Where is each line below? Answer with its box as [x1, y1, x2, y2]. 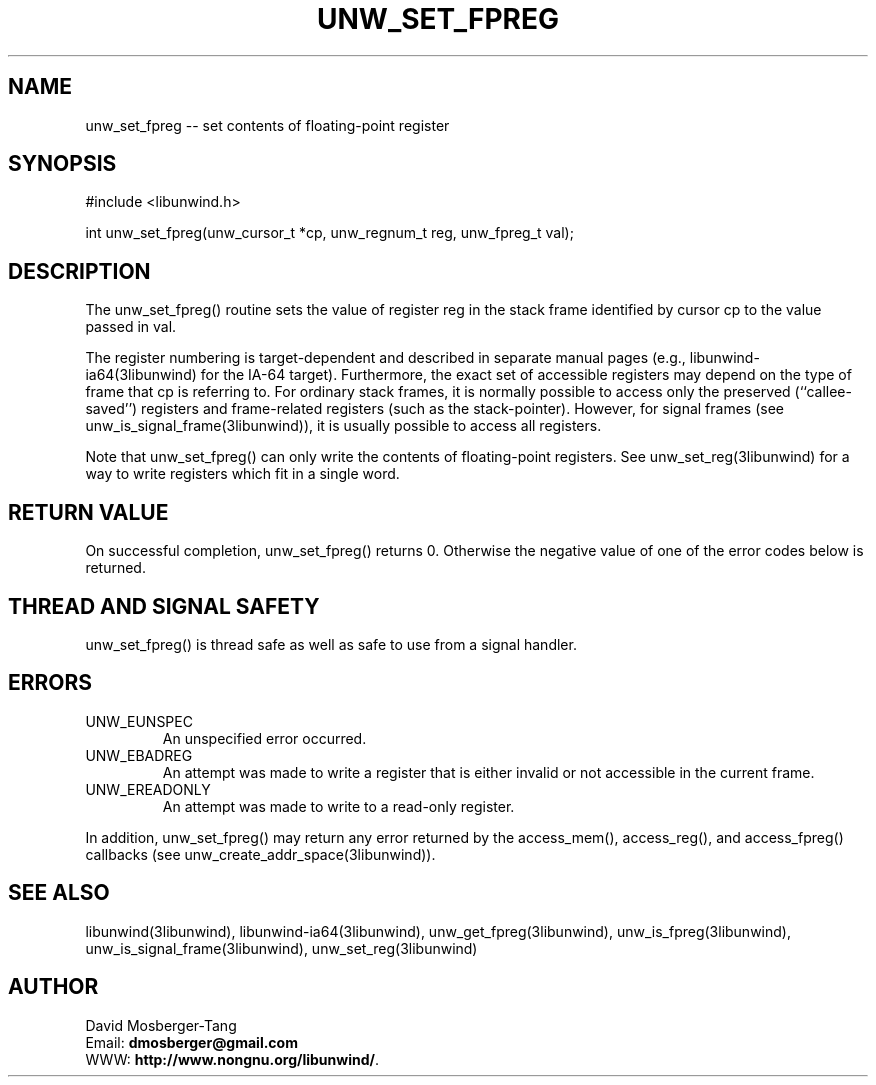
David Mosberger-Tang [85, 1016, 237, 1034]
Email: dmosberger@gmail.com [85, 1033, 298, 1051]
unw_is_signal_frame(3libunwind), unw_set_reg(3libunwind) [85, 939, 478, 957]
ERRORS [8, 670, 93, 696]
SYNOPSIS [8, 151, 117, 177]
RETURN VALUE [8, 499, 169, 525]
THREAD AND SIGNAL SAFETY [8, 593, 320, 619]
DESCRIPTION [8, 258, 151, 284]
